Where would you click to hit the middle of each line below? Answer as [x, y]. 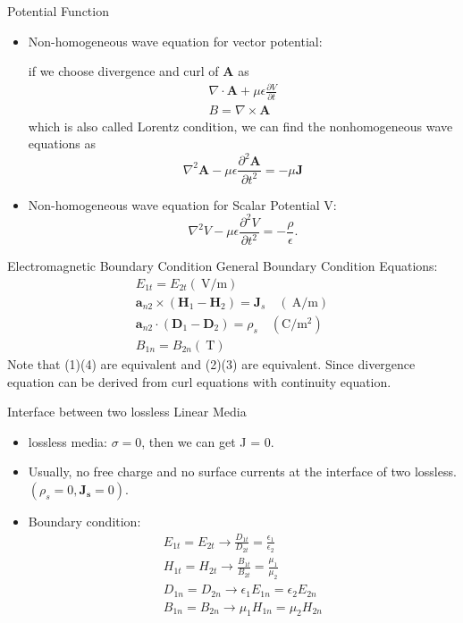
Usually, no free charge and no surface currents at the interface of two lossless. [242, 471]
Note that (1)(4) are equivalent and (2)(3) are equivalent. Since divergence [211, 363]
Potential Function [58, 11]
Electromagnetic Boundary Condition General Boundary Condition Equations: [223, 266]
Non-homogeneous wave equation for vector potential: [175, 41]
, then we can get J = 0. [208, 441]
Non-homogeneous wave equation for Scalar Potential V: [182, 204]
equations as [62, 143]
